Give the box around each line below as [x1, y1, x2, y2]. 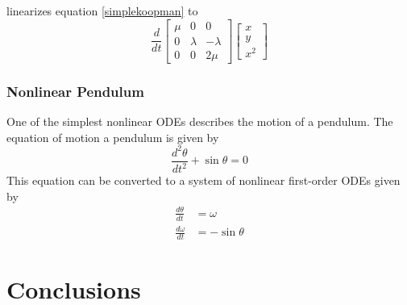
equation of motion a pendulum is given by [6, 128, 219, 145]
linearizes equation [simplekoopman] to [6, 2, 198, 19]
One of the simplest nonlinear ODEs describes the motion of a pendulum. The [6, 112, 393, 129]
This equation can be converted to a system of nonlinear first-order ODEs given [6, 172, 401, 188]
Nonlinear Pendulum [6, 81, 144, 101]
